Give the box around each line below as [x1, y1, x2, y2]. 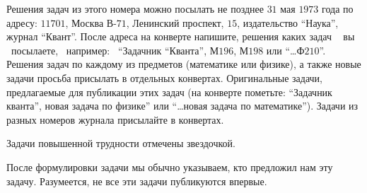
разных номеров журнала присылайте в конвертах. [6, 112, 224, 127]
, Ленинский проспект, [126, 15, 224, 30]
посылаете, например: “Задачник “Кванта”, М [11, 42, 219, 57]
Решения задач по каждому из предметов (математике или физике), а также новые [6, 57, 361, 71]
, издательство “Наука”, [237, 15, 339, 30]
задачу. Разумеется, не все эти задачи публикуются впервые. [6, 173, 267, 188]
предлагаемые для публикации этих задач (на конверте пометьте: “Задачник [6, 84, 332, 99]
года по [322, 1, 354, 16]
